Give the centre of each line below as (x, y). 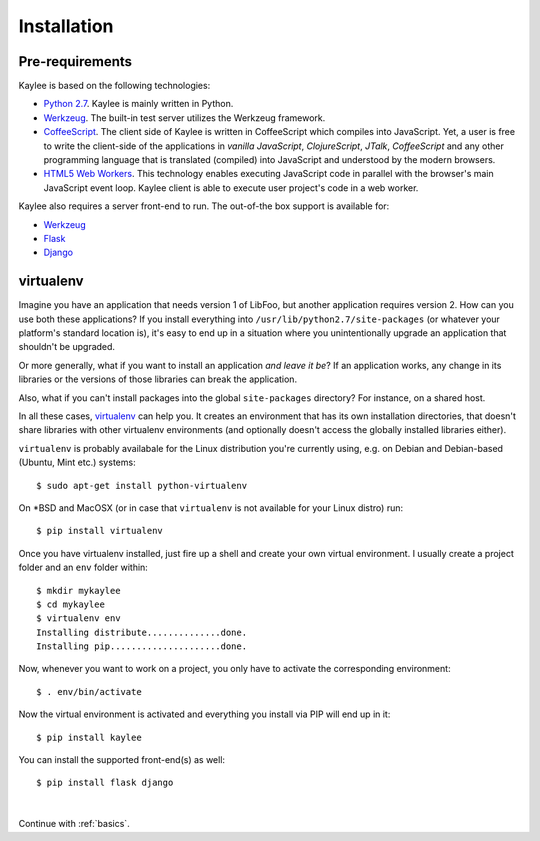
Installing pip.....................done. (142, 646)
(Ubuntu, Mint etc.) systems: (77, 462)
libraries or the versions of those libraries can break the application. (158, 379)
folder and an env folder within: (83, 567)
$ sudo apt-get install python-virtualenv (142, 485)
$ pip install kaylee (89, 737)
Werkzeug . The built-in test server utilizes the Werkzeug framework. (184, 117)
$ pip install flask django (105, 783)
